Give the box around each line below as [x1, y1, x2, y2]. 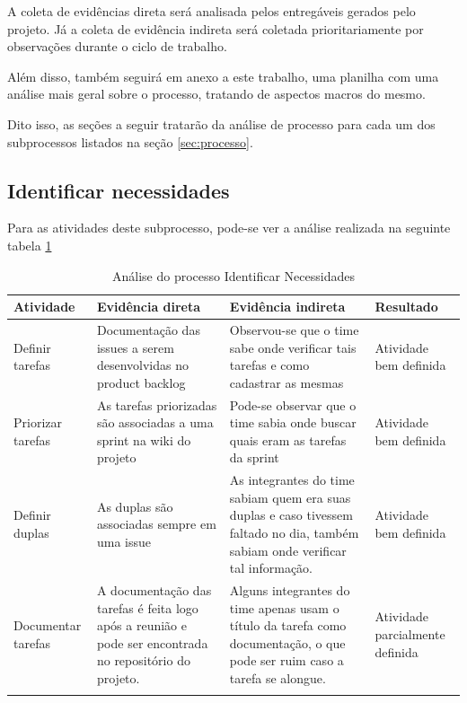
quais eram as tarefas [229, 430, 347, 449]
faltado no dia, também [229, 523, 359, 542]
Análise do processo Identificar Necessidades [111, 266, 355, 285]
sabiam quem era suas [229, 488, 351, 506]
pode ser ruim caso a [229, 651, 344, 670]
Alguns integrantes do [229, 581, 350, 600]
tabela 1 [7, 235, 52, 254]
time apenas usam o [229, 598, 339, 617]
